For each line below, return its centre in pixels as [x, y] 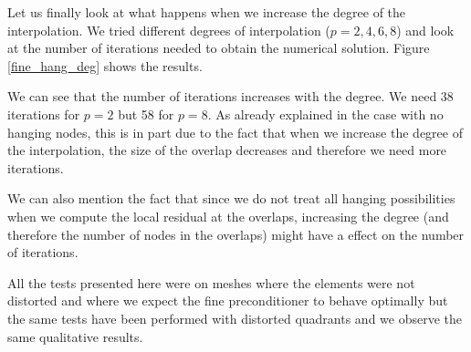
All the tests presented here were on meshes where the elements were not [211, 282]
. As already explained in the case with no [325, 114]
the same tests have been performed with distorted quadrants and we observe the [235, 318]
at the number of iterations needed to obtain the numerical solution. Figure [219, 48]
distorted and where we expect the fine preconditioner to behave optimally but [228, 300]
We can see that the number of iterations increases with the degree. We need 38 [230, 96]
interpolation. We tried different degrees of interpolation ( [169, 30]
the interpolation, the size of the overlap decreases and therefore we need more [227, 150]
